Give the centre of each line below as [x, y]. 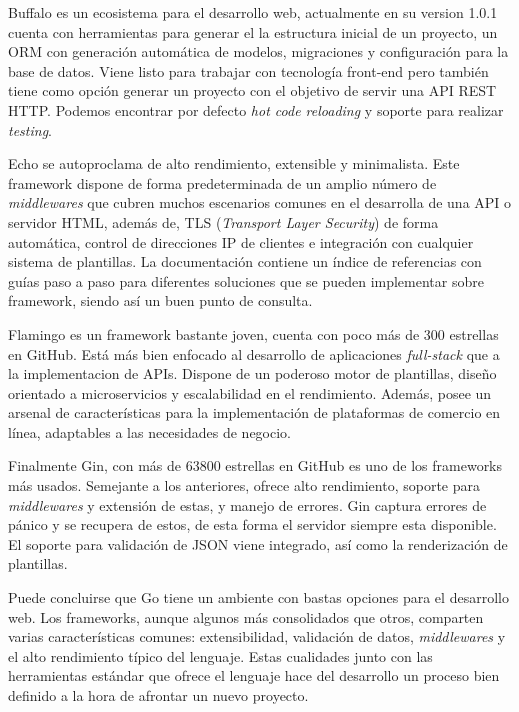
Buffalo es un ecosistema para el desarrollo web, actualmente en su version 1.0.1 [253, 12]
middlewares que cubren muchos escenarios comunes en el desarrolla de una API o [260, 202]
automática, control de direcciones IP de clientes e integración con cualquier [241, 241]
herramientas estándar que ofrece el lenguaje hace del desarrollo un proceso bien [254, 675]
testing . [30, 129]
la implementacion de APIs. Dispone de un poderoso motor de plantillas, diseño [252, 373]
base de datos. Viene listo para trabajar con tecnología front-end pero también [248, 70]
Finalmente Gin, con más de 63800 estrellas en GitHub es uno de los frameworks [255, 465]
